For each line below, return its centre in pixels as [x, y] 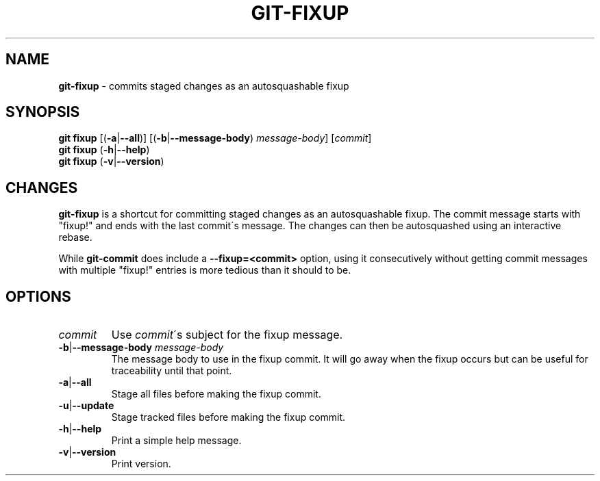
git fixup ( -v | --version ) [111, 161]
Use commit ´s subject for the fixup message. [227, 335]
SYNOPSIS [43, 112]
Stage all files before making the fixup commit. [216, 394]
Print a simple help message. [176, 441]
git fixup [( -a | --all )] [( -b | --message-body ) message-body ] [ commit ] [215, 138]
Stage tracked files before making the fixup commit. [228, 417]
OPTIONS [38, 296]
